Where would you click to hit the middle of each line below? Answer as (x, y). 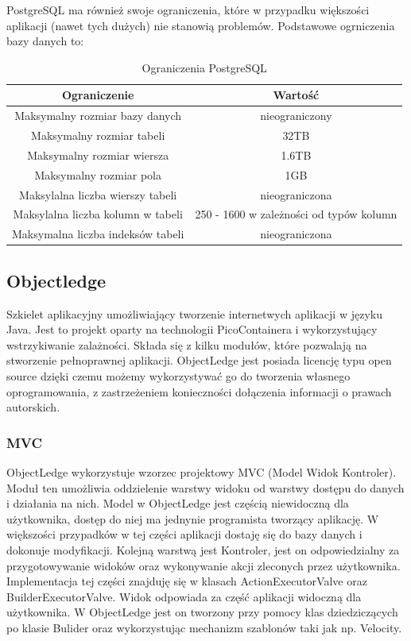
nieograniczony (296, 116)
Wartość (296, 95)
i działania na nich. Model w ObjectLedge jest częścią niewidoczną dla (178, 503)
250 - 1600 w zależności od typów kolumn (296, 214)
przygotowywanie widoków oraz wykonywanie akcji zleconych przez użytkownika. (204, 565)
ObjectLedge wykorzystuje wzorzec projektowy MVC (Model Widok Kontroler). (202, 471)
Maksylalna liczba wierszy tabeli (98, 194)
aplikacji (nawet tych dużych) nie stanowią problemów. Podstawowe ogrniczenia (201, 25)
